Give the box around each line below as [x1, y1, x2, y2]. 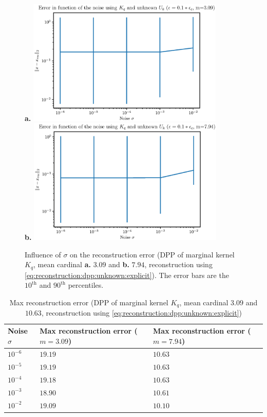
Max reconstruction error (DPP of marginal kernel [9, 297, 168, 307]
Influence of [25, 249, 61, 259]
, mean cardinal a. [33, 259, 91, 270]
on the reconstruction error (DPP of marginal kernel [70, 249, 235, 259]
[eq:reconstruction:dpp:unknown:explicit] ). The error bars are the [25, 269, 229, 280]
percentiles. [68, 280, 104, 290]
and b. [108, 259, 129, 270]
